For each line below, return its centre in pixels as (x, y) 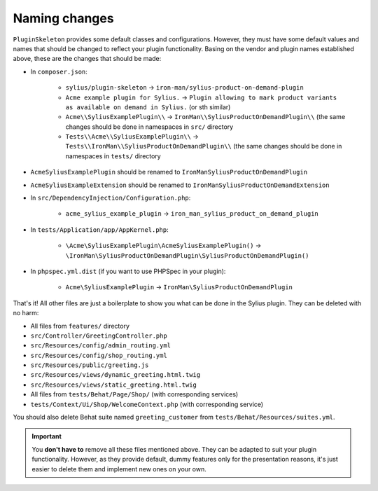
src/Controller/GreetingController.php (99, 336)
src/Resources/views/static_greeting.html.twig (114, 385)
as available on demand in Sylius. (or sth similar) (148, 107)
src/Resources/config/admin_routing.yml (101, 346)
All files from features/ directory (80, 326)
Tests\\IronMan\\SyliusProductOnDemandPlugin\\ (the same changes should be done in (204, 146)
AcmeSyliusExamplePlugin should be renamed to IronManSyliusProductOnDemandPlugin (169, 172)
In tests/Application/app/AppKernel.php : (100, 229)
